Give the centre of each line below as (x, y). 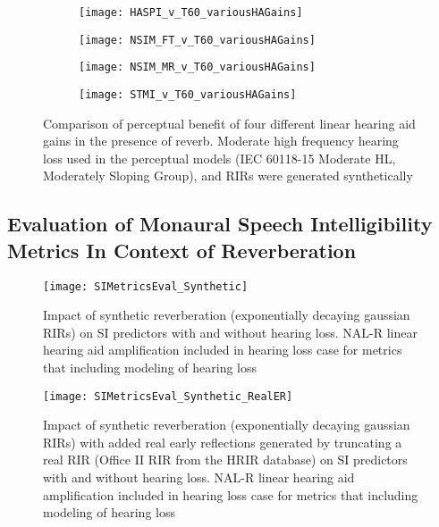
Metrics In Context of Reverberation (182, 250)
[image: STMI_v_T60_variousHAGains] (188, 94)
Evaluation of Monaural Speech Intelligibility (220, 224)
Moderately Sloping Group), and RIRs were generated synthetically (228, 176)
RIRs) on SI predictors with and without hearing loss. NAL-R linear (230, 332)
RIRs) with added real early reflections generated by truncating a (223, 442)
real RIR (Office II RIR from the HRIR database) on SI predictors (225, 460)
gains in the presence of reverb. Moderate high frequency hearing (221, 141)
